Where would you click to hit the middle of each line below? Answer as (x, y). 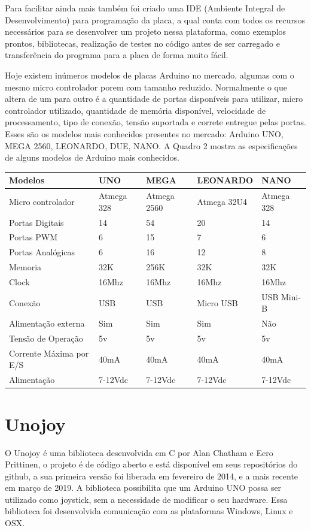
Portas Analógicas (42, 252)
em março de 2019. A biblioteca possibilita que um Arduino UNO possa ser (143, 488)
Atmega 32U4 (222, 201)
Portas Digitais (36, 222)
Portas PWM (33, 237)
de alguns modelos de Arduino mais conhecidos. (92, 157)
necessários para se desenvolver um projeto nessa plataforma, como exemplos (146, 31)
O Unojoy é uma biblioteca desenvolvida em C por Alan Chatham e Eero (139, 452)
